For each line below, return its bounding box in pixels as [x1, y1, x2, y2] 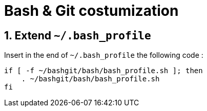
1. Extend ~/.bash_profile [4, 29, 151, 42]
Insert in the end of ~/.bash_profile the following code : [4, 51, 203, 60]
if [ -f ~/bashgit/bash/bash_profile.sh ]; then [4, 66, 203, 75]
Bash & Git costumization [4, 2, 179, 19]
